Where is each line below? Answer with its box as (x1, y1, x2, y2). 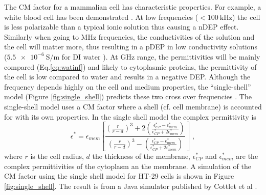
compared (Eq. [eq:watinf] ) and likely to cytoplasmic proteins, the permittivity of (4, 61, 257, 72)
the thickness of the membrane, (92, 151, 191, 161)
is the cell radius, (30, 151, 84, 161)
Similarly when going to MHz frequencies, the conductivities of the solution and (4, 31, 255, 42)
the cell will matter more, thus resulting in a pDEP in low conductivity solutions (4, 41, 257, 52)
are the (236, 151, 258, 161)
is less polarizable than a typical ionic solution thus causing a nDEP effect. (4, 21, 239, 32)
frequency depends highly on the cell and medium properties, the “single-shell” (4, 81, 251, 92)
